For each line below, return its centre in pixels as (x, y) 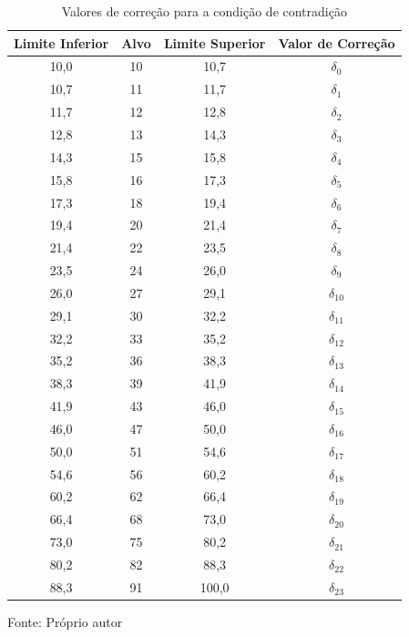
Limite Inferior (61, 42)
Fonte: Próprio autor (65, 621)
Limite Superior (215, 42)
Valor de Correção (337, 42)
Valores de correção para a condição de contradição (204, 11)
